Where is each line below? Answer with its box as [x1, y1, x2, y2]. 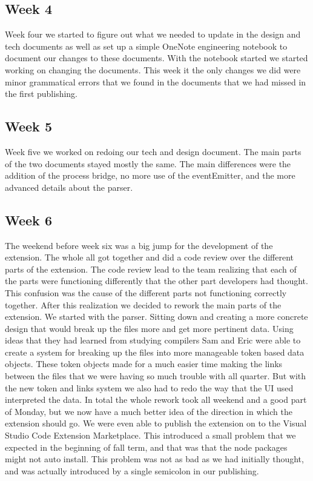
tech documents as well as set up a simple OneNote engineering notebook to [5, 39, 288, 52]
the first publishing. [5, 87, 78, 100]
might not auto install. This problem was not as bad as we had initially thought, [5, 453, 304, 465]
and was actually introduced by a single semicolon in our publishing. [5, 464, 259, 477]
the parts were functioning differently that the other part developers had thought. [5, 274, 308, 287]
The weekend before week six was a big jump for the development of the [5, 239, 273, 251]
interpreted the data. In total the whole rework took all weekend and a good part [5, 393, 307, 406]
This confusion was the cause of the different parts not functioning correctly [5, 286, 287, 299]
